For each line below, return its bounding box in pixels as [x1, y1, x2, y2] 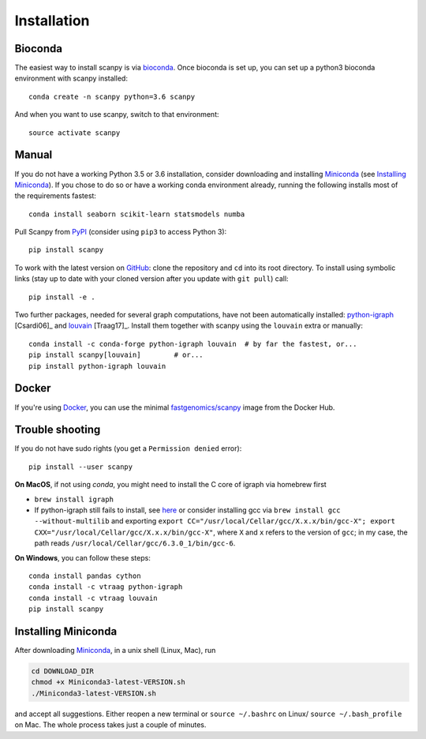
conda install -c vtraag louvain [28, 593, 158, 602]
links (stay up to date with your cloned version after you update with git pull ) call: [14, 274, 289, 283]
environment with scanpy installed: [14, 73, 128, 83]
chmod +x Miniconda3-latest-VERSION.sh [31, 677, 185, 687]
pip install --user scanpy [28, 462, 133, 471]
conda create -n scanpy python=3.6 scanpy [28, 92, 196, 101]
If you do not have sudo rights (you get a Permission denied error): [14, 444, 242, 453]
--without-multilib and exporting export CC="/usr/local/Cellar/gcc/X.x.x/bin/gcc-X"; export [34, 516, 396, 526]
